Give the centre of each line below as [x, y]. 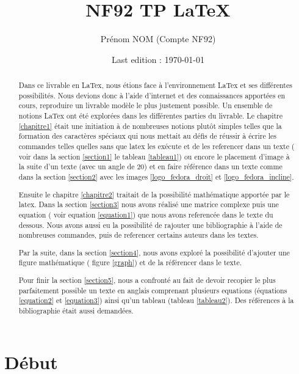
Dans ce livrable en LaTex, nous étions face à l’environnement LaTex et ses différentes [155, 85]
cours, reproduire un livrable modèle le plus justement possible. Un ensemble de [146, 105]
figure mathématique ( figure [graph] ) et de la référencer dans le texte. [130, 262]
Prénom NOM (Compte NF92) [158, 39]
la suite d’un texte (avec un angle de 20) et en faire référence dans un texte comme [150, 167]
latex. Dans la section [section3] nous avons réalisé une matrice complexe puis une [149, 204]
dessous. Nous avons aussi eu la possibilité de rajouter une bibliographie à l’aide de [150, 225]
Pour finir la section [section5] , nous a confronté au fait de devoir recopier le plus [147, 280]
